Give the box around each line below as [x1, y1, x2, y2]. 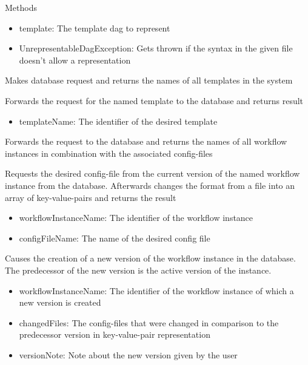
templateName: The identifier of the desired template [19, 114, 218, 127]
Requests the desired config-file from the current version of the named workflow [5, 167, 300, 180]
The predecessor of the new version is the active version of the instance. [5, 263, 272, 276]
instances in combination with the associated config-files [5, 146, 213, 159]
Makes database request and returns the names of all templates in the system [5, 74, 293, 87]
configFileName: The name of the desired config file [19, 231, 210, 244]
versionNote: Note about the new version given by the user [19, 348, 238, 361]
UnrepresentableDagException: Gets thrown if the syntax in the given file [19, 42, 293, 54]
